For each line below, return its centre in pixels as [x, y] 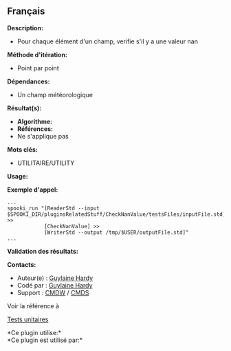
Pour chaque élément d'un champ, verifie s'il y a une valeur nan [107, 41]
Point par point [38, 68]
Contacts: [22, 264]
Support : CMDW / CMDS [53, 292]
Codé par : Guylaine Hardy [55, 285]
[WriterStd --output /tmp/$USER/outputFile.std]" [116, 232]
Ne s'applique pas [43, 136]
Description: [25, 28]
